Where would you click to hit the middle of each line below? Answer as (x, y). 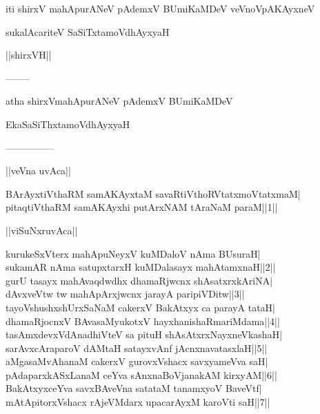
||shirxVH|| (29, 55)
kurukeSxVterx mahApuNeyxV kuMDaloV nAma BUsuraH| (133, 253)
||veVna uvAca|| (38, 170)
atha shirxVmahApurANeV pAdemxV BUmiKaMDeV (119, 101)
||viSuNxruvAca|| (42, 230)
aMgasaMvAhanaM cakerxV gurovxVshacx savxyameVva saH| (137, 361)
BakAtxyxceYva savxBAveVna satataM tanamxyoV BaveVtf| (134, 388)
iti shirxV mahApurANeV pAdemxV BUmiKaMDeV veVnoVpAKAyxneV (160, 8)
